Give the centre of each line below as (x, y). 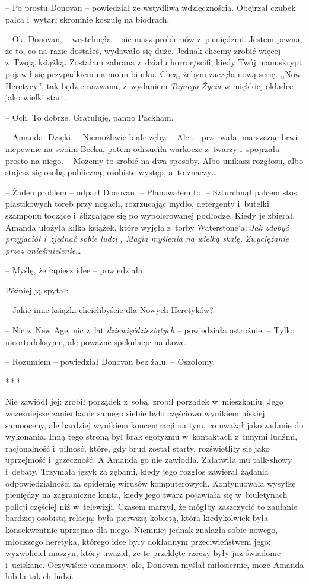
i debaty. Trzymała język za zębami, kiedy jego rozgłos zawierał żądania (137, 471)
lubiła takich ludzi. (40, 576)
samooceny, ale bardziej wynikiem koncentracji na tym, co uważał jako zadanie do (154, 424)
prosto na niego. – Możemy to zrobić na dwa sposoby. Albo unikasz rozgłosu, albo (154, 160)
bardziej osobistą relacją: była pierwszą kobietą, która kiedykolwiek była (137, 518)
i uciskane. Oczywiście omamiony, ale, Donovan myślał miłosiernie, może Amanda (155, 564)
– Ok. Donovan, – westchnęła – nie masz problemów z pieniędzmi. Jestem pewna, (154, 39)
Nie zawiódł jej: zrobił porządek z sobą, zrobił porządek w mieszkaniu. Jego (144, 401)
